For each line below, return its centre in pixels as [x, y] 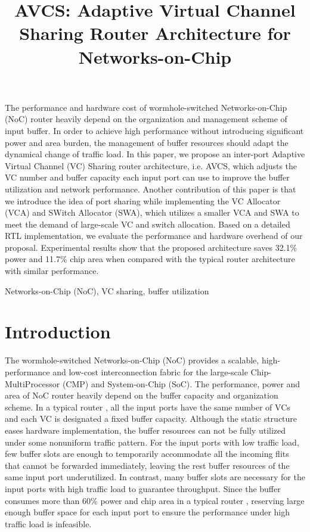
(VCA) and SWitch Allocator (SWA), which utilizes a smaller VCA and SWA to [152, 212]
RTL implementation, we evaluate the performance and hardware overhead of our [154, 236]
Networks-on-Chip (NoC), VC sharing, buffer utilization [107, 290]
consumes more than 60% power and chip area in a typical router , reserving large [155, 500]
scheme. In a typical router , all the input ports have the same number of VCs [148, 407]
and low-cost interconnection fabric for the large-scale [150, 371]
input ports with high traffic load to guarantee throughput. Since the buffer [143, 488]
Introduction [58, 332]
